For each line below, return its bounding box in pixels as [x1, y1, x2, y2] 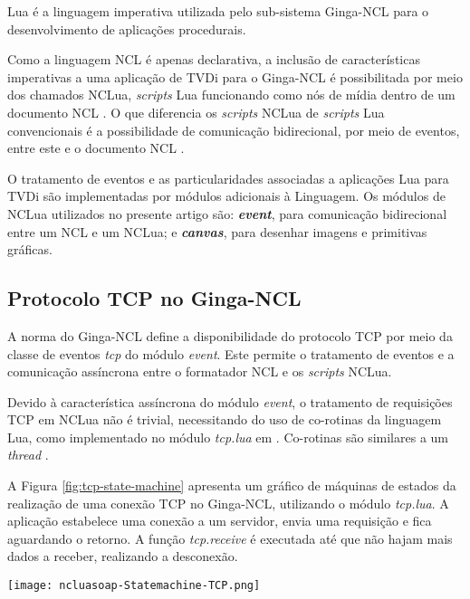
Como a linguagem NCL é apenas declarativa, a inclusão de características [7, 50, 420, 69]
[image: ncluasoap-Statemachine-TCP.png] [7, 579, 261, 593]
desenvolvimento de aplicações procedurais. [7, 19, 246, 38]
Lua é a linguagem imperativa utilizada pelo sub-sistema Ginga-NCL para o [7, 2, 429, 20]
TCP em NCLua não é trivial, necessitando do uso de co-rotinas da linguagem [7, 410, 442, 429]
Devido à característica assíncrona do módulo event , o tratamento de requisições [7, 392, 453, 411]
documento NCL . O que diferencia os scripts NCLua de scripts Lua [7, 102, 385, 121]
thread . [7, 445, 49, 464]
